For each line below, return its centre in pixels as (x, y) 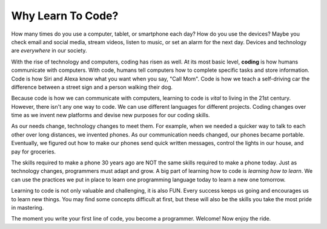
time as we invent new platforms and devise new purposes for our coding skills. (111, 115)
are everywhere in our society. (49, 51)
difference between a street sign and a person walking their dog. (92, 87)
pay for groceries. (34, 152)
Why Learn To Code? (65, 16)
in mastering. (28, 207)
